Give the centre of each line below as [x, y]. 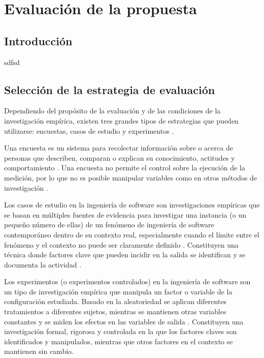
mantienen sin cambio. [39, 351]
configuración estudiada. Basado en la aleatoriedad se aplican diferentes [115, 301]
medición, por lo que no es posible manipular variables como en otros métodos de [130, 177]
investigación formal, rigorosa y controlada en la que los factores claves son [121, 331]
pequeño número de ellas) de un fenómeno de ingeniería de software [109, 225]
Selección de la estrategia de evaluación [110, 89]
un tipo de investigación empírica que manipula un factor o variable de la [118, 291]
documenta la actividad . [43, 264]
